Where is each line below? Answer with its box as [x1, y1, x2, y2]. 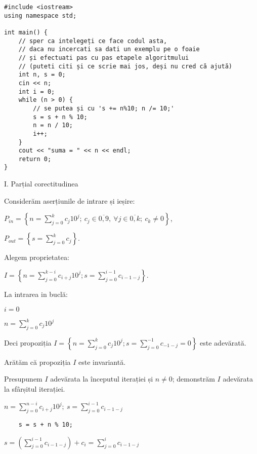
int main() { [4, 28, 48, 36]
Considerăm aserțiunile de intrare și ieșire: [4, 195, 135, 206]
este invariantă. [78, 356, 126, 367]
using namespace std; [4, 12, 77, 19]
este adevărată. [200, 337, 246, 348]
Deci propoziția [4, 337, 52, 348]
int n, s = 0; [18, 71, 66, 79]
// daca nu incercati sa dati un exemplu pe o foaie [18, 46, 200, 53]
